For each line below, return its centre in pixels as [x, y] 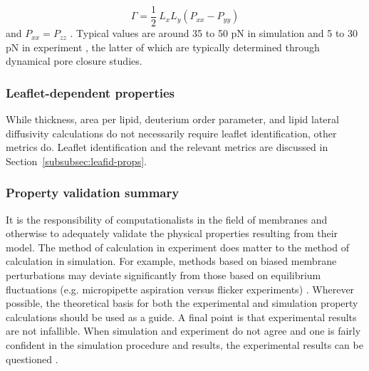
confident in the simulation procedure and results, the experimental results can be [184, 345]
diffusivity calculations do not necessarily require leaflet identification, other [171, 133]
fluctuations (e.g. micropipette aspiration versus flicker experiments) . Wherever [180, 289]
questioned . [32, 359]
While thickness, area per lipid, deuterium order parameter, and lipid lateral [172, 119]
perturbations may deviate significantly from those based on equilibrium [163, 275]
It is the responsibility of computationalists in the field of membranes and [167, 219]
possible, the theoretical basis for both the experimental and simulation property [182, 303]
